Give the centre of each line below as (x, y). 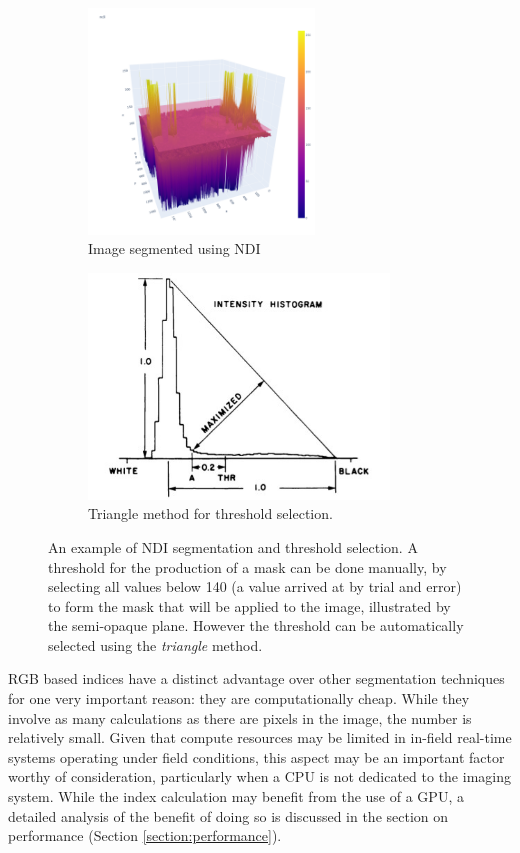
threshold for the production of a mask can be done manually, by (247, 566)
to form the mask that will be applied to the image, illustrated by (249, 605)
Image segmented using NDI (174, 248)
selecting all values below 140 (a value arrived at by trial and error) (255, 586)
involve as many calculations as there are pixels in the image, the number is (240, 717)
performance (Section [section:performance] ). (145, 835)
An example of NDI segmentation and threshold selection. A (233, 546)
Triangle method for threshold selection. (210, 513)
